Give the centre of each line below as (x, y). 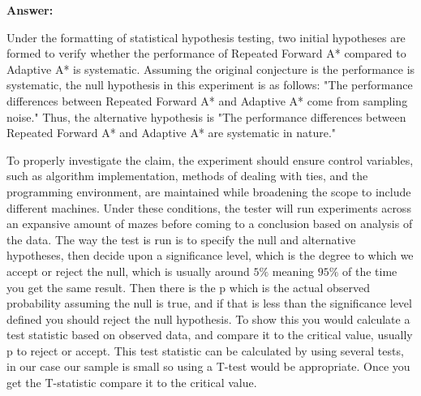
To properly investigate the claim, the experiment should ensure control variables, (210, 159)
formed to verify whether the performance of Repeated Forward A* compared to (206, 53)
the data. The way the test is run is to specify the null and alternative (181, 239)
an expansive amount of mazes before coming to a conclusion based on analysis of (210, 224)
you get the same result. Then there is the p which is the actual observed (189, 287)
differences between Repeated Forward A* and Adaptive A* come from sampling (207, 100)
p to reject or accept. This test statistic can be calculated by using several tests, (205, 350)
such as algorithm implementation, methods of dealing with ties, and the (187, 176)
